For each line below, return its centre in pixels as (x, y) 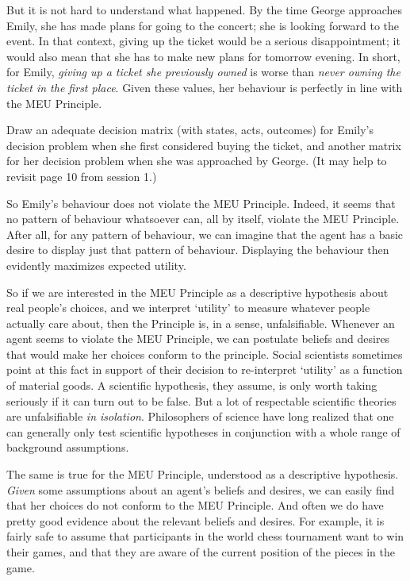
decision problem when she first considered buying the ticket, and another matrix (204, 145)
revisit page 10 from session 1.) (82, 176)
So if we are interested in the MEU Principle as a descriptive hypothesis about (197, 292)
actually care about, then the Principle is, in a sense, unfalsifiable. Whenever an (201, 323)
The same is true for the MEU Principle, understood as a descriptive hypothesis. (203, 474)
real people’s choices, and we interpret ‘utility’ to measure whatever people (188, 308)
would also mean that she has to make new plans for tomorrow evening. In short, (203, 56)
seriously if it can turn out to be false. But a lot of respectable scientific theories (201, 400)
